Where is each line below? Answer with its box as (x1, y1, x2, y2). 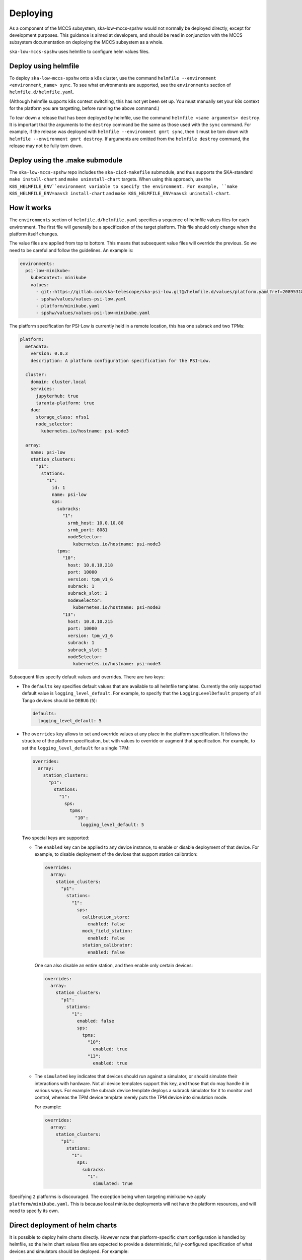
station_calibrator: (82, 942, 133, 948)
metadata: (25, 343, 50, 349)
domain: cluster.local (30, 379, 87, 385)
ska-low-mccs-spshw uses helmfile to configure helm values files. (9, 48, 150, 54)
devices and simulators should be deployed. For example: (9, 1248, 129, 1254)
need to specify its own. (9, 1208, 59, 1214)
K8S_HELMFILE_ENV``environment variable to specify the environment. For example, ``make (9, 183, 238, 189)
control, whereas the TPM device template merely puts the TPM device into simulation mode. (34, 1094, 228, 1101)
